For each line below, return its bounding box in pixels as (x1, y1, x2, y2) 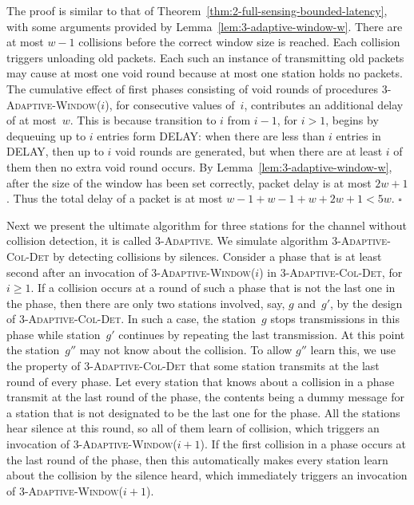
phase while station (6, 325, 101, 342)
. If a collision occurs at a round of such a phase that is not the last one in (30, 279, 396, 296)
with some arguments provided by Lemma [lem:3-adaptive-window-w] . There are (6, 18, 403, 34)
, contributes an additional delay (244, 96, 404, 112)
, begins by (325, 112, 379, 128)
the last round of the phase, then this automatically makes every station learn (6, 451, 388, 468)
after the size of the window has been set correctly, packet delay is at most (6, 174, 372, 191)
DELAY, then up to (6, 143, 104, 160)
